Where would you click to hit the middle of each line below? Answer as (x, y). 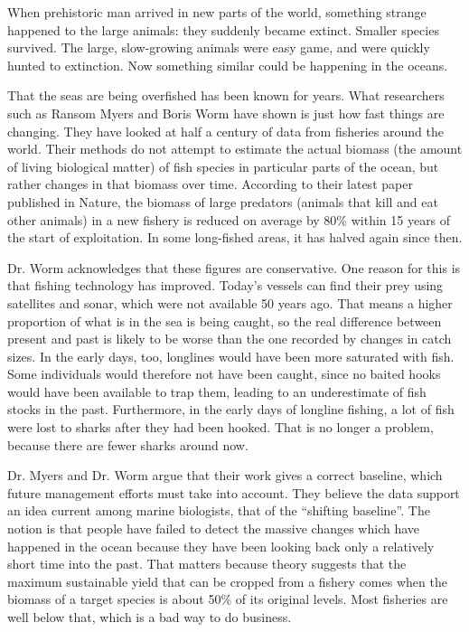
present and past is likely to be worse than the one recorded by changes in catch (230, 339)
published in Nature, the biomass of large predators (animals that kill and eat (223, 201)
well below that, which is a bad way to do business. (150, 617)
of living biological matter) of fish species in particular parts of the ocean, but (223, 166)
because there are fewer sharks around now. (128, 444)
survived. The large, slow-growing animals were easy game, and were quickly (219, 47)
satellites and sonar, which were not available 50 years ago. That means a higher (230, 302)
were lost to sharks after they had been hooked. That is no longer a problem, (220, 427)
